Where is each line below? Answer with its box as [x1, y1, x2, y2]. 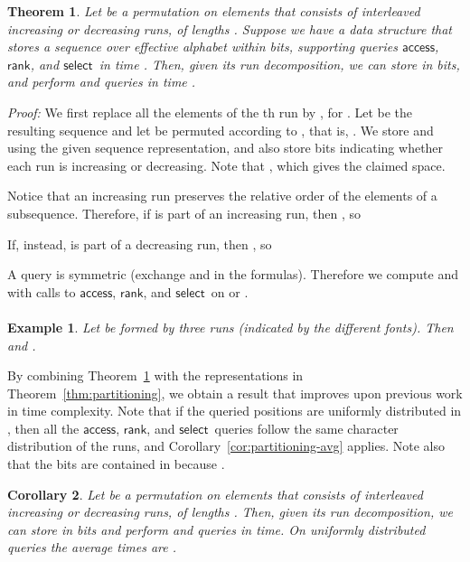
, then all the [7, 418, 80, 437]
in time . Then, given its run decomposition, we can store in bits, [99, 54, 460, 73]
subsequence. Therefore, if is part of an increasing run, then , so [7, 203, 362, 222]
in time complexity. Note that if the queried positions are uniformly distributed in [7, 401, 462, 420]
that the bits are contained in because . [7, 454, 225, 473]
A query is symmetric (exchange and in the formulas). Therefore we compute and [7, 265, 458, 284]
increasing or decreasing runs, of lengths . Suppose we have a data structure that [7, 19, 453, 38]
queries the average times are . [7, 538, 176, 557]
